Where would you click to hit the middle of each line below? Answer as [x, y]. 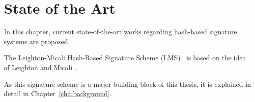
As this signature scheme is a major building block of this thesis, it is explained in [127, 84]
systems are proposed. [37, 41]
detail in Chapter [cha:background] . [58, 93]
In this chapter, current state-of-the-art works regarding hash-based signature [121, 32]
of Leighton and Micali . [41, 67]
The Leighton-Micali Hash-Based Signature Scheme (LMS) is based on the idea [125, 58]
